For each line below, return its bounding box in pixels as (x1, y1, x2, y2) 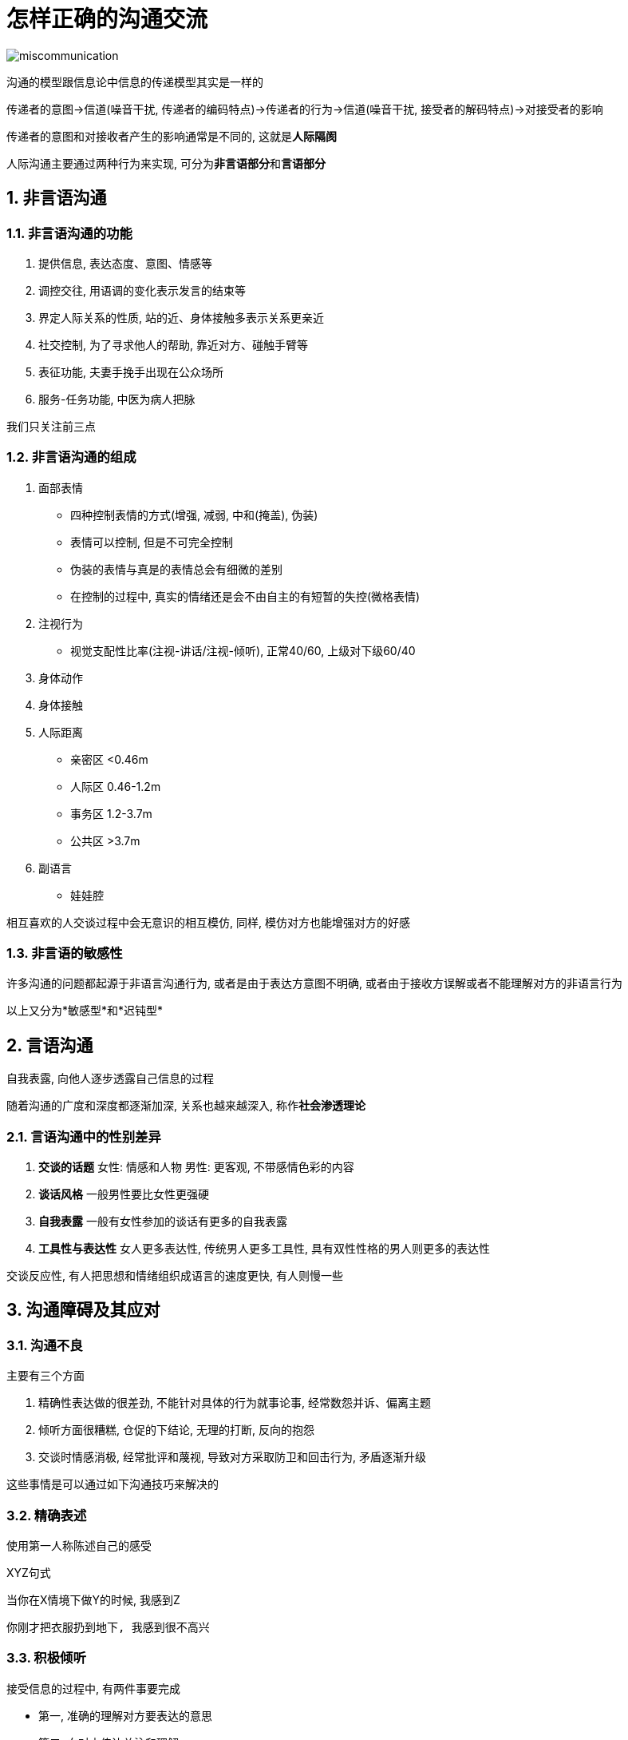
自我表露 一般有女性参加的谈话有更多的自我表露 (38, 1214, 287, 1229)
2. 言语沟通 (6, 1035, 93, 1055)
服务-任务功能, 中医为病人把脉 (38, 391, 196, 406)
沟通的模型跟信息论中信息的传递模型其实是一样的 (6, 74, 263, 89)
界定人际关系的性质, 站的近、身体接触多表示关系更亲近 (38, 310, 324, 324)
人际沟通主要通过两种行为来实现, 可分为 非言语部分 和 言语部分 (6, 156, 326, 170)
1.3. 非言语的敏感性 (6, 945, 123, 962)
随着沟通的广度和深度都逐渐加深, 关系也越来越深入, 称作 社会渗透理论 (6, 1098, 365, 1113)
